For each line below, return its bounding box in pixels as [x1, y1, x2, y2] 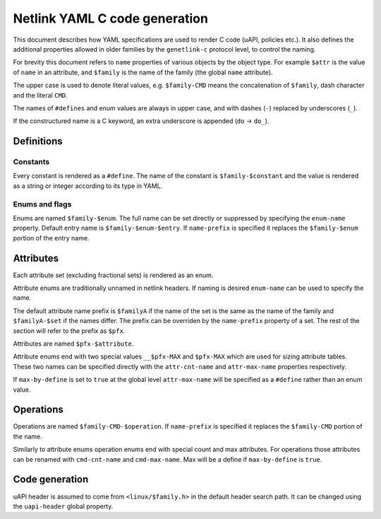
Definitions [13, 135, 63, 148]
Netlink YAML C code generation [13, 11, 208, 26]
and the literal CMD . [13, 91, 68, 99]
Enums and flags [13, 199, 72, 209]
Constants [13, 157, 50, 167]
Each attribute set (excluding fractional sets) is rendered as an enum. [13, 271, 214, 279]
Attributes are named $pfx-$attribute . [13, 339, 134, 348]
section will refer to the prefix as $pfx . [13, 326, 126, 335]
